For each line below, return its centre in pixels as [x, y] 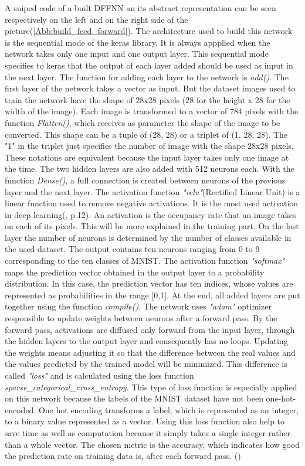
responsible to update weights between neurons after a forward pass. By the [141, 318]
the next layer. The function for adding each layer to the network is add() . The [147, 76]
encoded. [21, 409]
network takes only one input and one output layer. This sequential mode [137, 54]
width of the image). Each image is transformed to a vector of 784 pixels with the [152, 111]
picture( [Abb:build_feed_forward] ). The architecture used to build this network [149, 31]
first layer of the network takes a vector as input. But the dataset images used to [150, 88]
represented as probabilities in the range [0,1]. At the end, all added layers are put [152, 295]
